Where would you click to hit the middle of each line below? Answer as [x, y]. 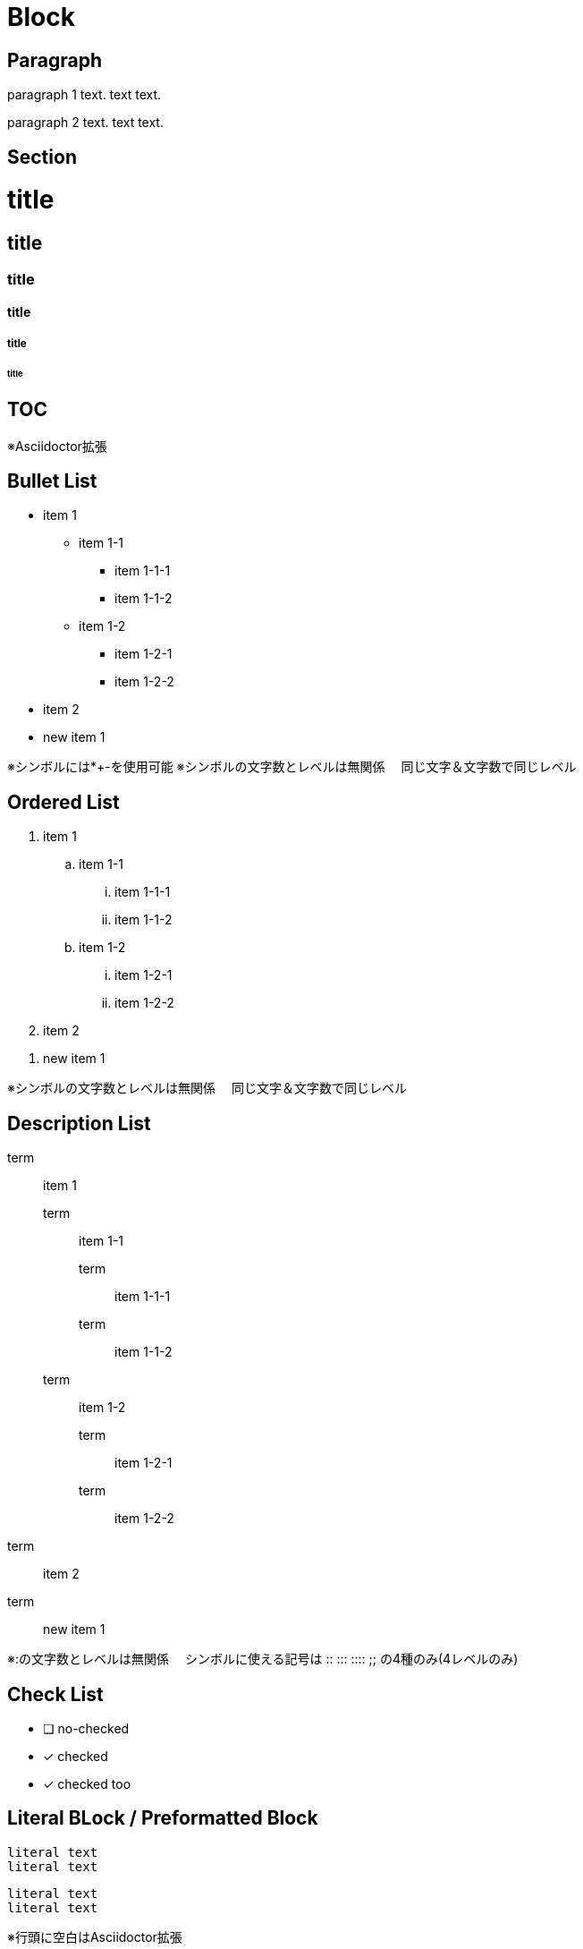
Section [42, 157]
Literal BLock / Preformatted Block [163, 1818]
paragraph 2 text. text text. [85, 123]
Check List [55, 1694]
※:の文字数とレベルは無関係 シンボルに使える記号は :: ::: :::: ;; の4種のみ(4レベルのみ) [263, 1659]
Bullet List [52, 481]
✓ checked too [87, 1784]
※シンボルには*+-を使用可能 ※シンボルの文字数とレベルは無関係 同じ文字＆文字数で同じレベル [292, 767]
